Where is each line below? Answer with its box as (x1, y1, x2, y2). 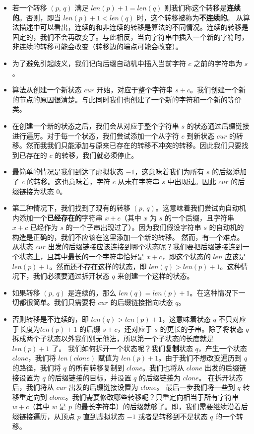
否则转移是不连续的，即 (12, 314, 89, 324)
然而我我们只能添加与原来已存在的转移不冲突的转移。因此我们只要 (26, 140, 242, 150)
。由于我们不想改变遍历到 (158, 353, 242, 363)
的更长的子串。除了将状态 (160, 323, 244, 334)
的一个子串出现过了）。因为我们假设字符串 (65, 222, 201, 232)
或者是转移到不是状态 (138, 411, 208, 421)
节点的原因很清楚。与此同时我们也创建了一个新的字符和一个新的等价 (19, 94, 242, 104)
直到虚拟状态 (83, 411, 125, 421)
